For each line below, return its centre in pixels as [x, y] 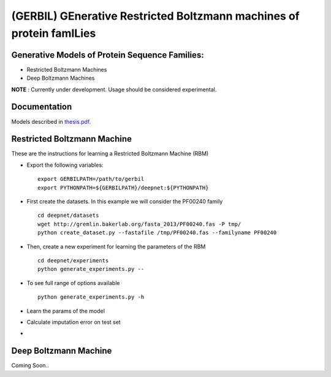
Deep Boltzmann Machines [61, 78]
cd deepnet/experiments [73, 260]
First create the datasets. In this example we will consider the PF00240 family [125, 202]
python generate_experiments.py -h [91, 297]
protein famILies [54, 33]
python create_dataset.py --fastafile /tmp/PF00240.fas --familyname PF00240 [157, 233]
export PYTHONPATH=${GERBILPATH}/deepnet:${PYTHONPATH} [123, 188]
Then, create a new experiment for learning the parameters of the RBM [116, 246]
